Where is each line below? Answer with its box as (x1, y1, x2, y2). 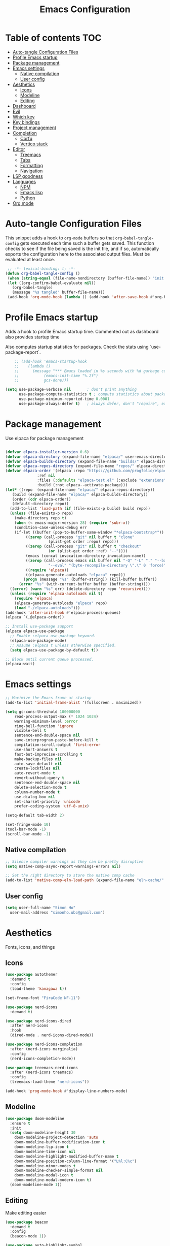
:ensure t (10, 1120, 30, 1126)
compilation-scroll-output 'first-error (14, 742, 101, 747)
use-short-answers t (14, 747, 58, 752)
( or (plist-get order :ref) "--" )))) (48, 549, 128, 554)
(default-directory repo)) (12, 502, 69, 507)
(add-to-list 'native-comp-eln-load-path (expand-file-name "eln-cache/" (5, 878, 164, 883)
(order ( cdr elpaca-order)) (12, 496, 71, 502)
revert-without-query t (14, 775, 65, 781)
